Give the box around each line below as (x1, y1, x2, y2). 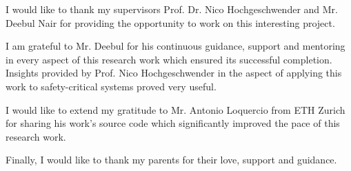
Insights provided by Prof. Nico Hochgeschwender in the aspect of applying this (6, 66, 342, 80)
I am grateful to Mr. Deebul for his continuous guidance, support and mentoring (6, 39, 345, 53)
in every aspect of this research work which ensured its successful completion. (6, 52, 332, 66)
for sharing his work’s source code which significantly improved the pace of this (6, 116, 340, 130)
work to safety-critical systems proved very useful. (6, 79, 217, 93)
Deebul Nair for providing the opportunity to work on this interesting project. (6, 15, 335, 30)
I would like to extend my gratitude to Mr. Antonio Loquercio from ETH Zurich (6, 102, 345, 117)
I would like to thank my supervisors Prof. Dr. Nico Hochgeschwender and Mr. (6, 2, 338, 16)
